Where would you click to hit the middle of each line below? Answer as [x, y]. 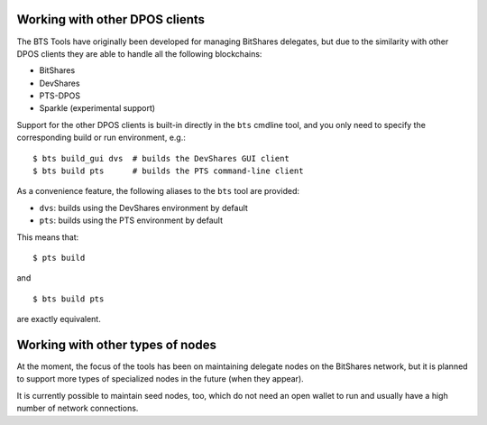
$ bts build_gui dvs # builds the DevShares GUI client [161, 158]
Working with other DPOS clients [111, 19]
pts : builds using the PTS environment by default [131, 220]
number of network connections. [78, 408]
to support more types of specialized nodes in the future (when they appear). [160, 379]
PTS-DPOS [60, 96]
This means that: [48, 237]
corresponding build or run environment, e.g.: [101, 138]
